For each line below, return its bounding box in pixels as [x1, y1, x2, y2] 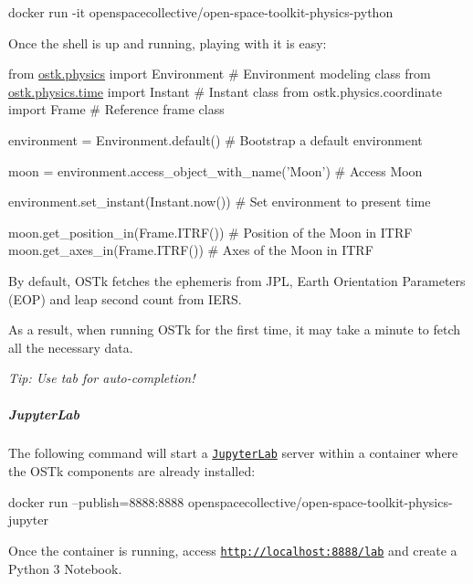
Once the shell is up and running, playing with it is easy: [8, 33, 327, 52]
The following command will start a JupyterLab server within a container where [8, 443, 458, 462]
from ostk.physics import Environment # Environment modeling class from [8, 64, 431, 83]
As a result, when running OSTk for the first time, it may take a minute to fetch [8, 320, 461, 339]
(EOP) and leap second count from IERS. [8, 289, 242, 308]
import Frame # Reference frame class [8, 100, 225, 119]
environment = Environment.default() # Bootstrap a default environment [8, 130, 423, 149]
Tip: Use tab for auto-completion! [8, 368, 195, 388]
